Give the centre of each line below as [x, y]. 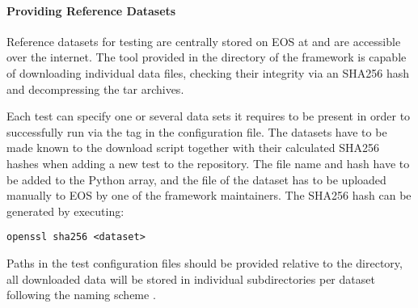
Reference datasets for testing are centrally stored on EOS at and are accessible [204, 41]
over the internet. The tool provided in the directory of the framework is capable [207, 57]
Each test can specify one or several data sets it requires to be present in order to [209, 116]
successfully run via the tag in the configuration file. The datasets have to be [197, 131]
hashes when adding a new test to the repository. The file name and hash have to [208, 163]
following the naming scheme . [81, 295]
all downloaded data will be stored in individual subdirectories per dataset [191, 278]
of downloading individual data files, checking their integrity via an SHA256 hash [208, 72]
